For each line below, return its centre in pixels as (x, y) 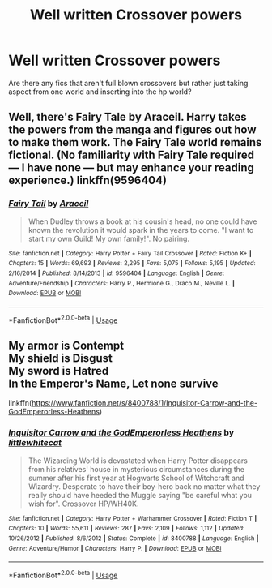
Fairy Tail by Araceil (49, 204)
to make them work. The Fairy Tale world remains (135, 142)
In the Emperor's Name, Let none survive (113, 383)
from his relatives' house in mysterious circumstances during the (136, 469)
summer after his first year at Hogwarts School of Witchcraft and (136, 478)
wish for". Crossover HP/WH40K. (83, 504)
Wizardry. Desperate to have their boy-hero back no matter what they (144, 486)
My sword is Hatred (59, 371)
